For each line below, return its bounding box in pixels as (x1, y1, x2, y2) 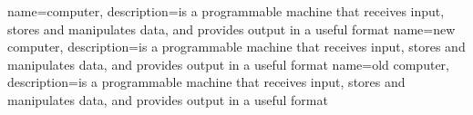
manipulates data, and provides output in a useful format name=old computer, (7, 54, 449, 73)
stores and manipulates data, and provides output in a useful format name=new (7, 19, 456, 38)
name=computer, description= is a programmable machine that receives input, (7, 2, 445, 20)
